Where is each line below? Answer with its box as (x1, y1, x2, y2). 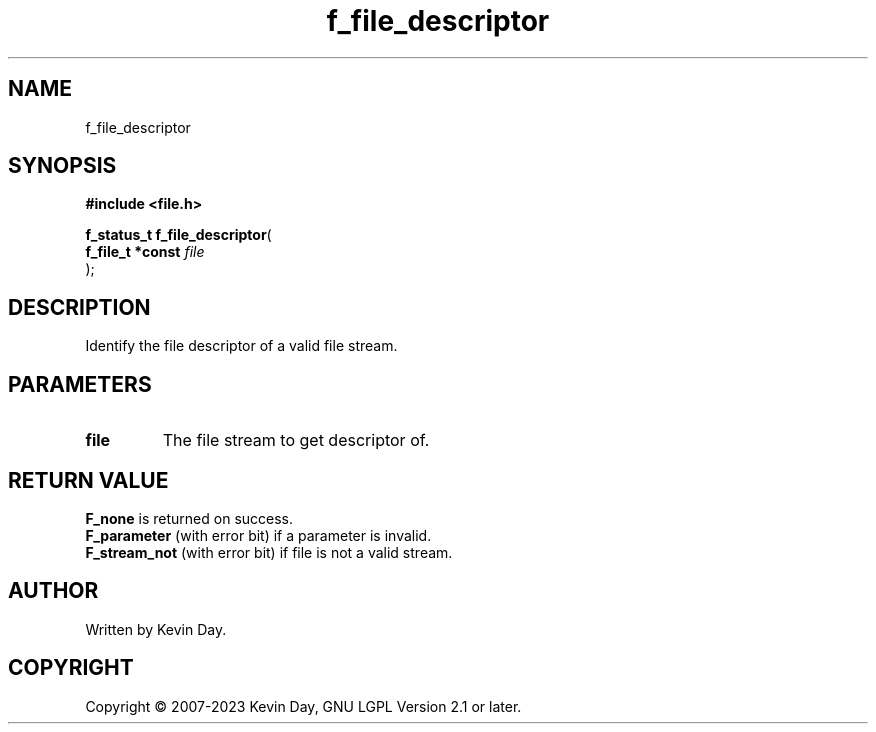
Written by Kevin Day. (85, 620, 227, 638)
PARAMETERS (8, 371, 152, 397)
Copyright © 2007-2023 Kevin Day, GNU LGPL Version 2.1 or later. (85, 697, 522, 715)
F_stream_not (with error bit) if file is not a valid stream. (85, 543, 453, 561)
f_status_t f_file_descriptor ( (85, 226, 272, 244)
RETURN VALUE (8, 467, 169, 493)
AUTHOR (8, 578, 99, 604)
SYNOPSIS (8, 153, 117, 179)
